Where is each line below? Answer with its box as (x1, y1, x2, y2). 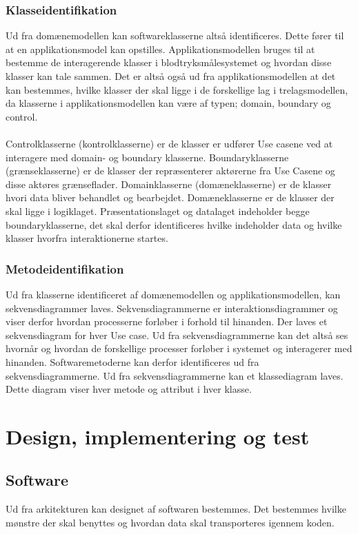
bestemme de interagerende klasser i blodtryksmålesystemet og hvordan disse (6, 55, 332, 70)
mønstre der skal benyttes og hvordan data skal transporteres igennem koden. (6, 515, 335, 529)
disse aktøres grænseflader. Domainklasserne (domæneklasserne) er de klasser (6, 176, 332, 191)
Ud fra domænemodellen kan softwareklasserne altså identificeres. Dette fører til (6, 28, 344, 43)
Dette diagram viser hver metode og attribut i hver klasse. (6, 382, 252, 396)
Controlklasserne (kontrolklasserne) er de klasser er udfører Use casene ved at (6, 136, 333, 150)
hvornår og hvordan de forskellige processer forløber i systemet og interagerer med (6, 341, 352, 356)
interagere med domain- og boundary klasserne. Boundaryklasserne (6, 150, 289, 164)
